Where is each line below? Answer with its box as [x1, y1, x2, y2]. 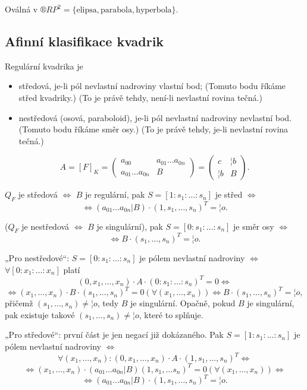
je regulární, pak [85, 188, 145, 201]
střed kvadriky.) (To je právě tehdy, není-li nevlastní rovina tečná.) [18, 91, 262, 103]
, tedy [97, 297, 119, 309]
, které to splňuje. [139, 308, 203, 321]
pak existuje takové [5, 308, 75, 321]
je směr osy [233, 220, 274, 232]
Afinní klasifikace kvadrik [5, 31, 164, 50]
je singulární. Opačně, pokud [130, 297, 236, 309]
